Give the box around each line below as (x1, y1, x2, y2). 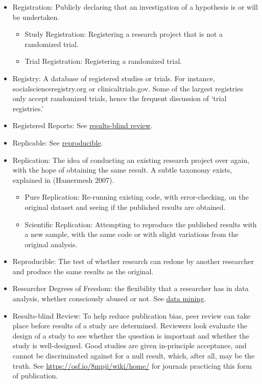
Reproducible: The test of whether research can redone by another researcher (12, 256, 254, 267)
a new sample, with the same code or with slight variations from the (25, 229, 239, 239)
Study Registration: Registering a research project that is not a (25, 29, 223, 39)
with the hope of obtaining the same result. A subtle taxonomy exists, (12, 164, 232, 175)
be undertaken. (12, 11, 60, 22)
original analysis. (25, 238, 78, 249)
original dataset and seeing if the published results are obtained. (25, 201, 226, 212)
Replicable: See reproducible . (12, 137, 103, 148)
